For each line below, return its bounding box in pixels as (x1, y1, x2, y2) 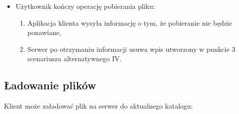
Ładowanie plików (4, 77, 96, 93)
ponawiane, (27, 27, 62, 38)
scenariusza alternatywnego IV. (27, 53, 122, 64)
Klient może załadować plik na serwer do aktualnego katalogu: (4, 101, 193, 111)
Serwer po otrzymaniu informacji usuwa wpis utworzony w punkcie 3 (27, 43, 236, 54)
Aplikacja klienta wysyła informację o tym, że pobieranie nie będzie (27, 17, 232, 28)
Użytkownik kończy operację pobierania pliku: (15, 1, 155, 11)
